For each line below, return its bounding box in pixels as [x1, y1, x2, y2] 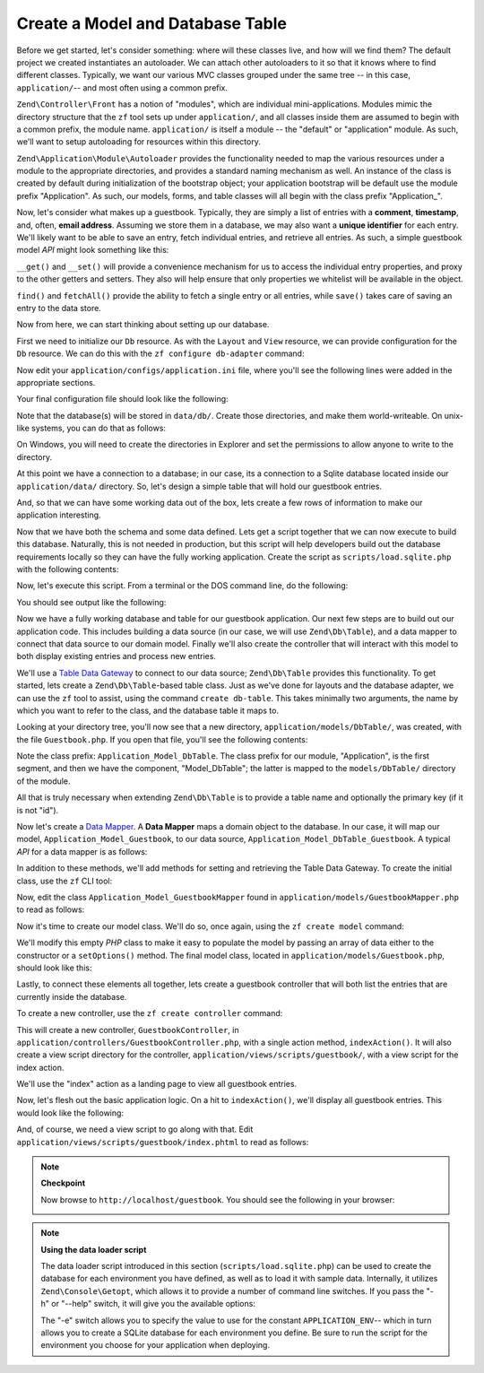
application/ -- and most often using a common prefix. [16, 82, 229, 93]
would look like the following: [16, 1108, 125, 1118]
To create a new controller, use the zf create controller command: [16, 1008, 283, 1019]
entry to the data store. [16, 302, 102, 313]
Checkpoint [40, 1177, 85, 1188]
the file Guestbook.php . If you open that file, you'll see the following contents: [16, 734, 308, 744]
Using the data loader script [40, 1244, 147, 1255]
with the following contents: [16, 564, 119, 574]
